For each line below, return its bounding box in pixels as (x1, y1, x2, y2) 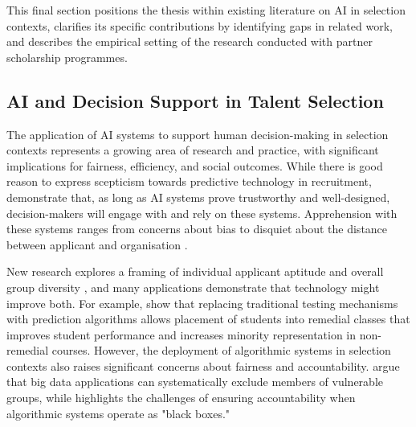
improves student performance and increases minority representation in (6, 326, 357, 343)
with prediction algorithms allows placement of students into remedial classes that (6, 310, 410, 327)
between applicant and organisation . (6, 236, 188, 253)
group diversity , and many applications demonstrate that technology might (6, 278, 380, 295)
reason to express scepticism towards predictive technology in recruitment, (6, 173, 372, 190)
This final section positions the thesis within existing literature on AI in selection (6, 2, 406, 18)
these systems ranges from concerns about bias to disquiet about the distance (6, 220, 388, 237)
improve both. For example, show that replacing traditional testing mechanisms (6, 294, 398, 311)
